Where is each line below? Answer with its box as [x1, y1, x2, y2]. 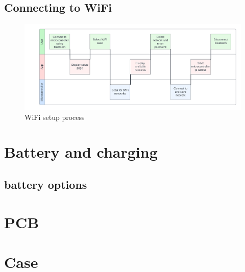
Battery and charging [4, 141, 158, 162]
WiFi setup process [24, 111, 85, 122]
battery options [4, 177, 87, 192]
